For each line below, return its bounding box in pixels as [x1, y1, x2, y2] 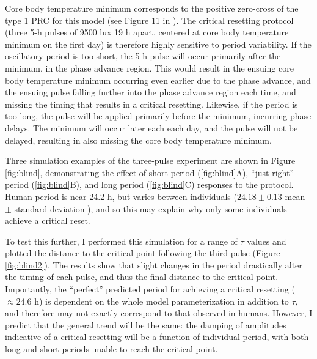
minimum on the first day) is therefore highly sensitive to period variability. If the [5, 37, 312, 50]
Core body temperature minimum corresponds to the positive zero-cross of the [5, 2, 299, 14]
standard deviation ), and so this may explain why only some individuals [14, 202, 287, 215]
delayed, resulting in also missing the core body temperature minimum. [5, 133, 272, 146]
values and [247, 234, 286, 247]
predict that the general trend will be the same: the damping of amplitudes [5, 318, 286, 331]
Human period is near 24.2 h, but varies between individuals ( [5, 190, 237, 202]
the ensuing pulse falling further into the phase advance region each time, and [5, 86, 296, 98]
